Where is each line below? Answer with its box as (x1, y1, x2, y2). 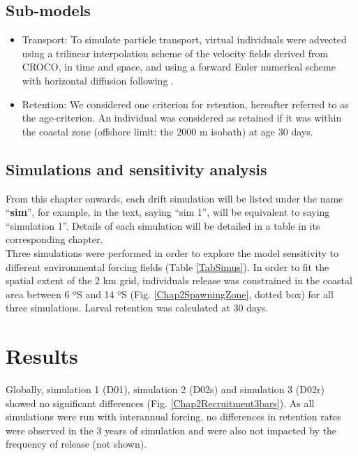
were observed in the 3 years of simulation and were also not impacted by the (6, 422, 337, 437)
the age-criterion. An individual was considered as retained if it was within (22, 110, 342, 125)
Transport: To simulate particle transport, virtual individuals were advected (22, 32, 347, 47)
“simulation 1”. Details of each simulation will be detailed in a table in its (6, 218, 320, 233)
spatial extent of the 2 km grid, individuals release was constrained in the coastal (6, 273, 352, 288)
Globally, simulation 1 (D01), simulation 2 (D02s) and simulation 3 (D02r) (6, 382, 325, 397)
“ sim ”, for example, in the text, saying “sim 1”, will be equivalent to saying (6, 205, 330, 219)
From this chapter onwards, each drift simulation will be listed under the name (6, 191, 343, 205)
